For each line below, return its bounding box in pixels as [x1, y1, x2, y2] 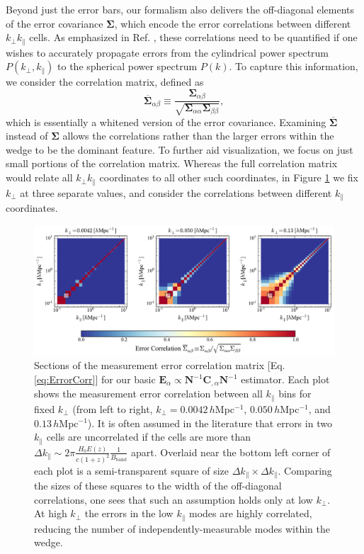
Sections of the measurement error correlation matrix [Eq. [34, 358, 285, 373]
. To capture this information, [229, 59, 358, 74]
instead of [6, 128, 48, 143]
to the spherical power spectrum [57, 59, 198, 74]
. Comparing [278, 463, 332, 477]
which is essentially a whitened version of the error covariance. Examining [6, 114, 326, 129]
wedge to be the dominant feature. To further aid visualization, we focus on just [6, 142, 353, 157]
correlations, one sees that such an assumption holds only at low [34, 492, 313, 507]
